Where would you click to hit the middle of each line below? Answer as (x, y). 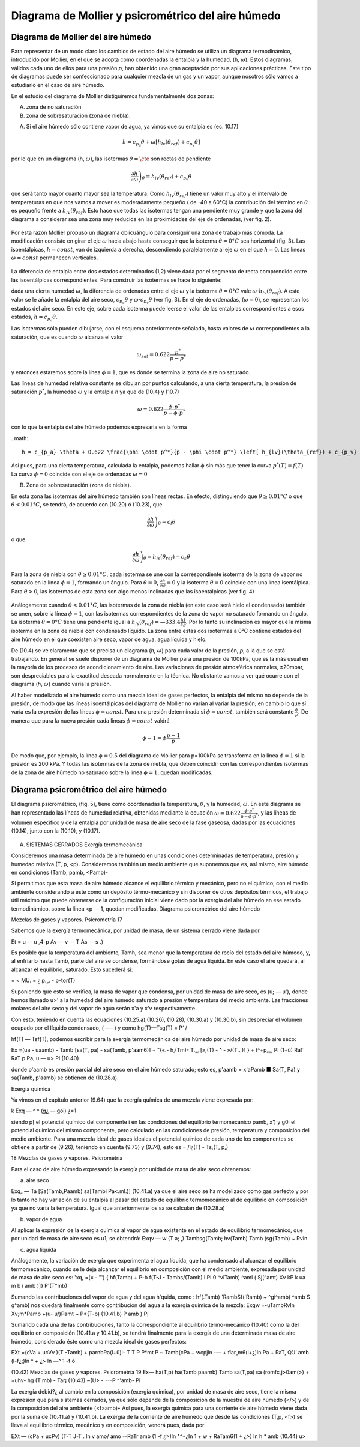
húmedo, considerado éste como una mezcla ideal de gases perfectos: (99, 1341)
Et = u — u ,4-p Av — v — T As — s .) (57, 942)
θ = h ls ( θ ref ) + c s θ (167, 557)
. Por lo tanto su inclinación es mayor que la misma (249, 622)
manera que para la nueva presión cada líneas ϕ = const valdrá (90, 721)
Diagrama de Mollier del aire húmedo (81, 37)
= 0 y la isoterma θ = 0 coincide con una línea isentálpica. (238, 583)
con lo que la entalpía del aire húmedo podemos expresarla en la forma (99, 427)
